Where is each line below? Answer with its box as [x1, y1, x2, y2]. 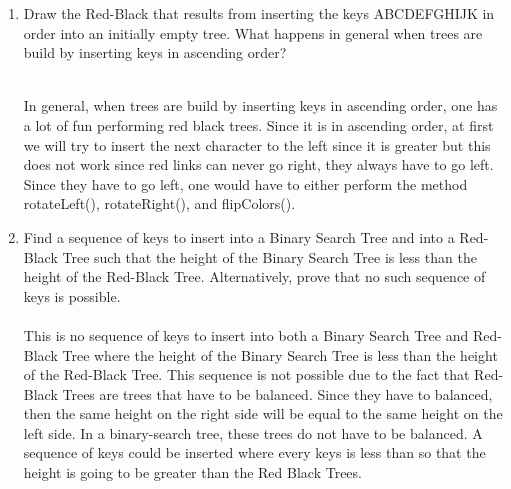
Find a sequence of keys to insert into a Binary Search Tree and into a [23, 226, 455, 247]
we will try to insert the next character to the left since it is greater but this [23, 134, 491, 155]
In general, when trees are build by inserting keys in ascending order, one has [23, 95, 498, 116]
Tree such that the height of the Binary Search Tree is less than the [62, 246, 477, 267]
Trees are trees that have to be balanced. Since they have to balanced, [62, 383, 493, 404]
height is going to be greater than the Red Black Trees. [23, 462, 362, 483]
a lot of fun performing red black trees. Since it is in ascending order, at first [23, 114, 494, 135]
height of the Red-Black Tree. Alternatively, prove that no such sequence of [23, 266, 486, 287]
